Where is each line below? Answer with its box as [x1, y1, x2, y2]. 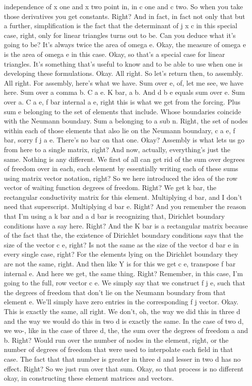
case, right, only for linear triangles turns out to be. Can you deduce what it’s [4, 30, 236, 40]
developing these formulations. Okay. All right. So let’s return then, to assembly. [4, 68, 243, 78]
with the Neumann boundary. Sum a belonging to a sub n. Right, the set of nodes [4, 116, 248, 126]
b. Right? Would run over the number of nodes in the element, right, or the [4, 334, 229, 345]
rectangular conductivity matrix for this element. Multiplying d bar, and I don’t [4, 192, 242, 202]
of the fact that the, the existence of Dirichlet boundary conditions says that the [4, 230, 243, 240]
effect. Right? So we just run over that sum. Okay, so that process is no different [4, 363, 244, 373]
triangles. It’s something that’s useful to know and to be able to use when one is [4, 58, 243, 69]
